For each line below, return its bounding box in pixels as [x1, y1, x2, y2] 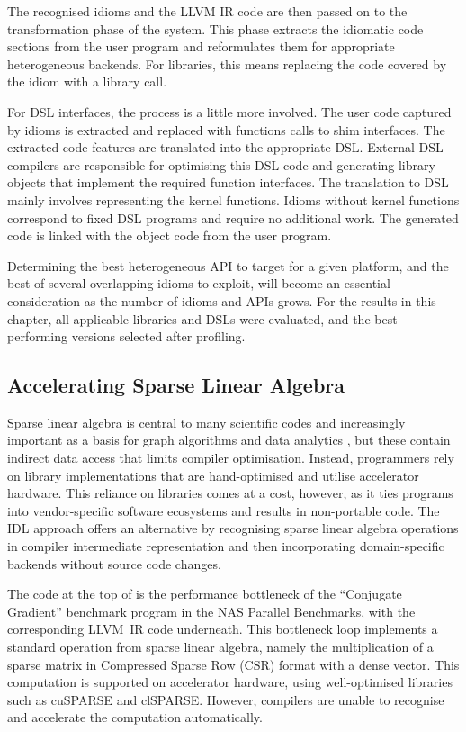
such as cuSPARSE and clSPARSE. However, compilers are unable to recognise [7, 690, 444, 709]
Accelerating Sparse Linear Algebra [7, 371, 345, 399]
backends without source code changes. [7, 554, 221, 573]
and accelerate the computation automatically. [7, 708, 263, 727]
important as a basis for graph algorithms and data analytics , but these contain [7, 430, 451, 449]
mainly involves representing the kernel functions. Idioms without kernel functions [7, 190, 460, 209]
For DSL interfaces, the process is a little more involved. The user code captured [7, 102, 452, 121]
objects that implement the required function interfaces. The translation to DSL [7, 173, 449, 192]
